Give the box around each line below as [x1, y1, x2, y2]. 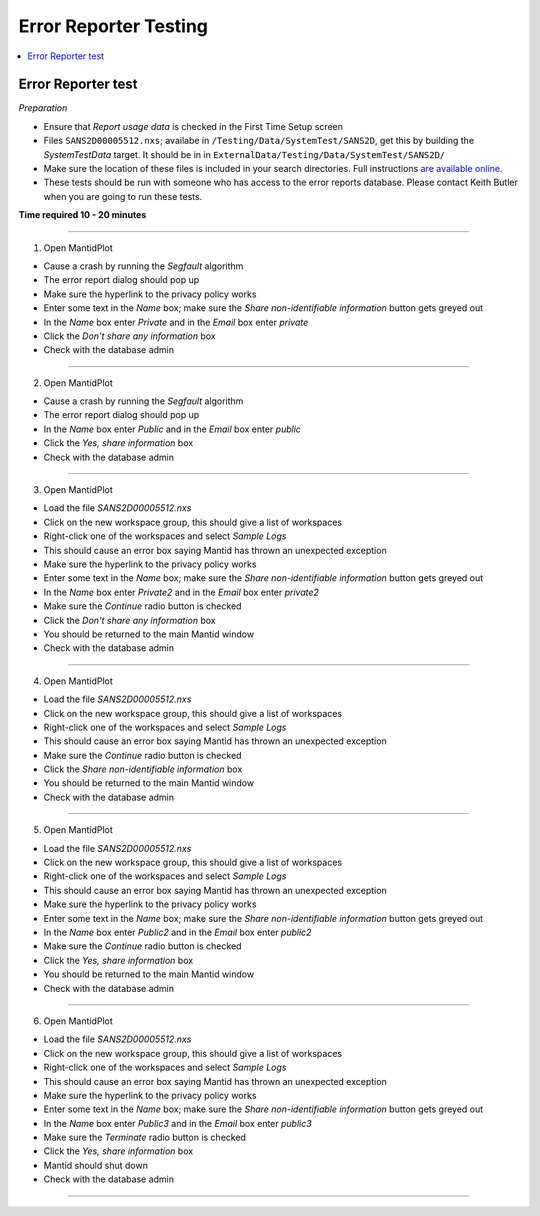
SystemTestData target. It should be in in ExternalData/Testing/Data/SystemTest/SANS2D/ [43, 148, 446, 160]
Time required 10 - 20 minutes [18, 209, 147, 221]
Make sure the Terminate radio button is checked [43, 1131, 247, 1144]
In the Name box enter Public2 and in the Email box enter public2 [43, 926, 312, 938]
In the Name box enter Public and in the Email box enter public [43, 423, 302, 435]
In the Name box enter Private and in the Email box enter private [43, 316, 309, 328]
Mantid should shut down [43, 1159, 149, 1171]
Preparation [18, 102, 68, 114]
